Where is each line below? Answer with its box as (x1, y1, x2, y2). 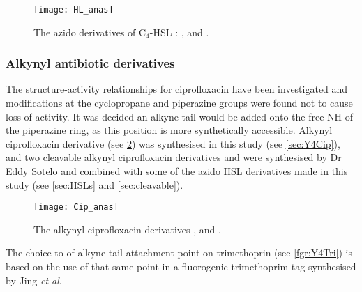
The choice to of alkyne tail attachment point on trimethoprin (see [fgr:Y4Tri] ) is (6, 245, 352, 260)
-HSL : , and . (149, 24, 209, 39)
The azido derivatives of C (33, 24, 146, 39)
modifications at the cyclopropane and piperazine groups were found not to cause (6, 95, 353, 110)
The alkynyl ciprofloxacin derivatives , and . (33, 222, 221, 236)
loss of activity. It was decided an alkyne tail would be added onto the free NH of (6, 109, 354, 123)
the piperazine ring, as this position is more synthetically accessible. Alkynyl (6, 123, 333, 137)
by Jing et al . (6, 272, 62, 287)
